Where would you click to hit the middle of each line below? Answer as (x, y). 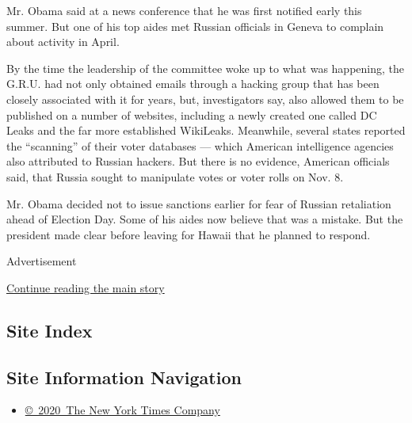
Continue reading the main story (86, 287)
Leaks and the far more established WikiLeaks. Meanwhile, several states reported (206, 130)
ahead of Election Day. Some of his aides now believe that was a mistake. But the (205, 219)
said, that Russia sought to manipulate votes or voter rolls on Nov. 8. (175, 176)
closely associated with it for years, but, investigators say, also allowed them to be (205, 99)
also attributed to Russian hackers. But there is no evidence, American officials (198, 161)
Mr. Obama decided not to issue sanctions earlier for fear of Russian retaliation (199, 203)
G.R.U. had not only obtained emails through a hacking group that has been (193, 84)
